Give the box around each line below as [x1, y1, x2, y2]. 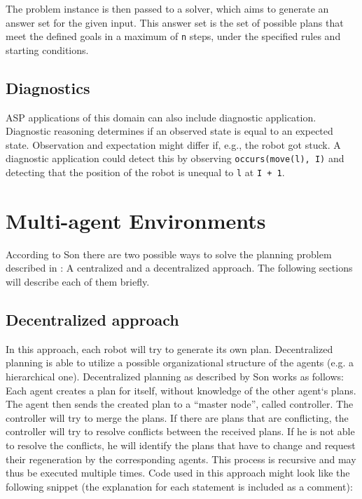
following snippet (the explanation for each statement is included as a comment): [6, 479, 353, 493]
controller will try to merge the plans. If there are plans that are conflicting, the [6, 410, 349, 425]
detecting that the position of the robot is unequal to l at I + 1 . [6, 165, 285, 180]
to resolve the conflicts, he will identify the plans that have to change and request [6, 438, 356, 452]
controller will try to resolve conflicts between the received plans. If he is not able [6, 424, 355, 439]
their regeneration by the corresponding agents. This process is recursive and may [6, 451, 356, 466]
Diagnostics [6, 76, 90, 98]
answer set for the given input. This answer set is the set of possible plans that [6, 15, 344, 29]
